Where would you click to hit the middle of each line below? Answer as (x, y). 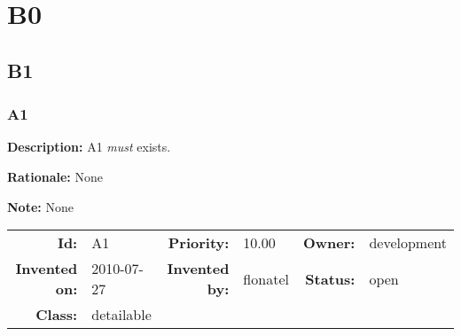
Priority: (199, 243)
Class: (57, 315)
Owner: (329, 243)
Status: (330, 278)
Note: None (40, 206)
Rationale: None (55, 176)
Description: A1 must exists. (89, 147)
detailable (121, 315)
